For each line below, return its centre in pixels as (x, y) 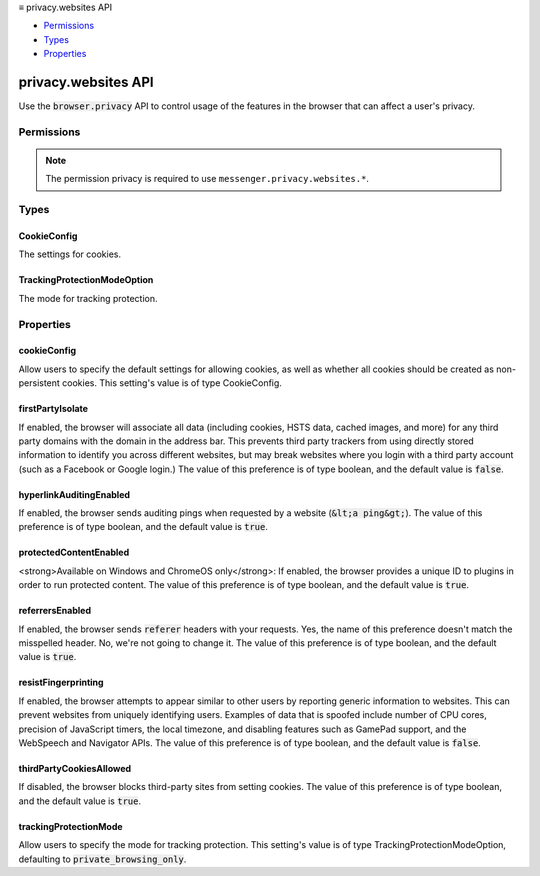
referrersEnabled (55, 611)
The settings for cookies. (70, 254)
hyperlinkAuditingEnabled (74, 494)
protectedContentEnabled (74, 552)
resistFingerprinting (61, 682)
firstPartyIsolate (53, 409)
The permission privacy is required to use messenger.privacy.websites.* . (207, 179)
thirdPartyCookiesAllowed (75, 768)
